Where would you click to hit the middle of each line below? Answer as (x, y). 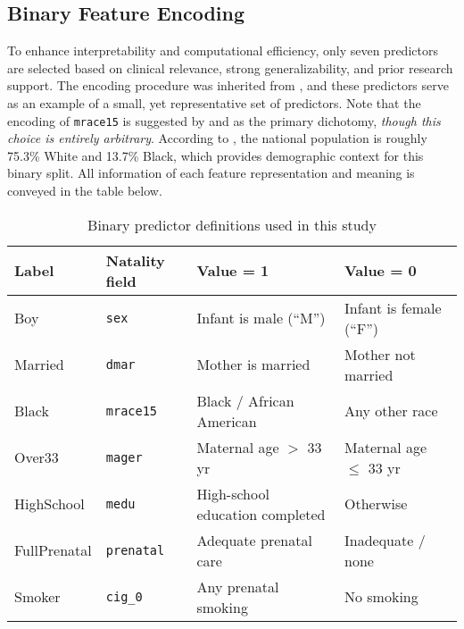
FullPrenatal (53, 550)
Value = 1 (233, 271)
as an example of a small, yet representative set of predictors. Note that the (214, 102)
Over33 (37, 457)
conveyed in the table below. (85, 191)
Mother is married (253, 365)
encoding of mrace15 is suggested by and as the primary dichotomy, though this (224, 120)
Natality (135, 260)
